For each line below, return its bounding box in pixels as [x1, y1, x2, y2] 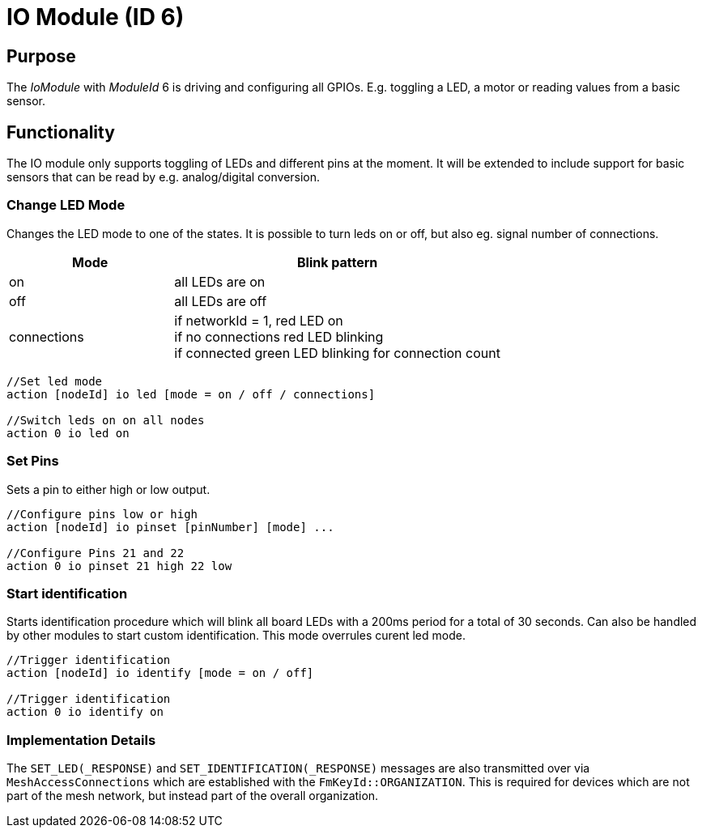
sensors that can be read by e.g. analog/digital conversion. [6, 170, 321, 185]
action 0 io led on [6, 426, 130, 440]
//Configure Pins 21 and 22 [6, 546, 185, 560]
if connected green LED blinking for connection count [174, 344, 500, 361]
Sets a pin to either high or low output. [6, 482, 211, 496]
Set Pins [6, 453, 59, 470]
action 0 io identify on [6, 705, 164, 719]
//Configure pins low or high [6, 507, 198, 521]
